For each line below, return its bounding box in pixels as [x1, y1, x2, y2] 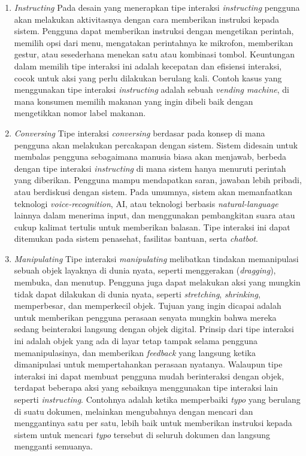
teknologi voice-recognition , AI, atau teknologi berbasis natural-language [14, 197, 278, 209]
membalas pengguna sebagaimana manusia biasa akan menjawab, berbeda [14, 150, 286, 163]
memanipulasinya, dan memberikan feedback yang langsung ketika [14, 346, 256, 358]
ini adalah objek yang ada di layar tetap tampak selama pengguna [14, 335, 257, 347]
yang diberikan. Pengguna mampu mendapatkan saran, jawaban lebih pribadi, [14, 174, 302, 186]
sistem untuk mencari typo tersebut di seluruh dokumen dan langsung [14, 428, 271, 440]
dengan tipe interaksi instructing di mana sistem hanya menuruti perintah [14, 162, 286, 174]
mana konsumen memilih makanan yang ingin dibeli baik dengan [14, 95, 253, 107]
